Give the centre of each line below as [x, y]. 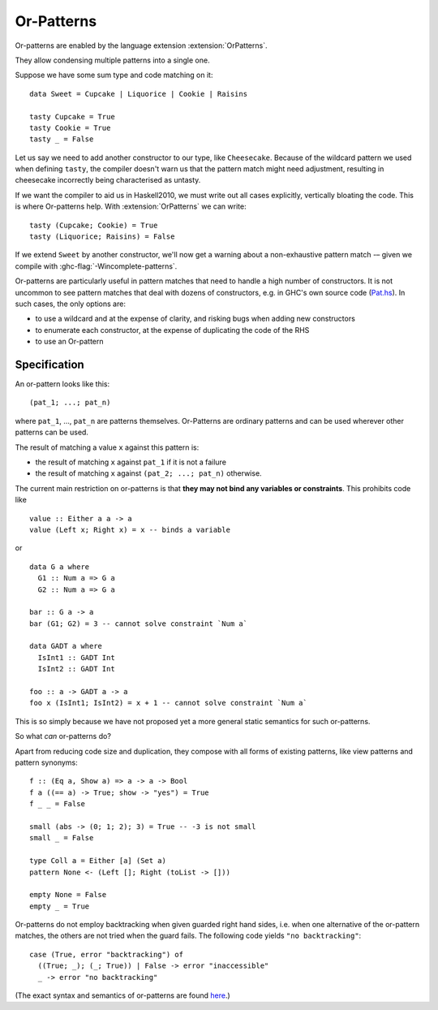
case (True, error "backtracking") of [107, 954]
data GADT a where [66, 646]
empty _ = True [60, 906]
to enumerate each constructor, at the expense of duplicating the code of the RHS [172, 330]
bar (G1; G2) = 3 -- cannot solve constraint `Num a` [138, 624]
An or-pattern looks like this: [62, 384]
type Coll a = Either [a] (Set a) [98, 861]
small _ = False [62, 838]
